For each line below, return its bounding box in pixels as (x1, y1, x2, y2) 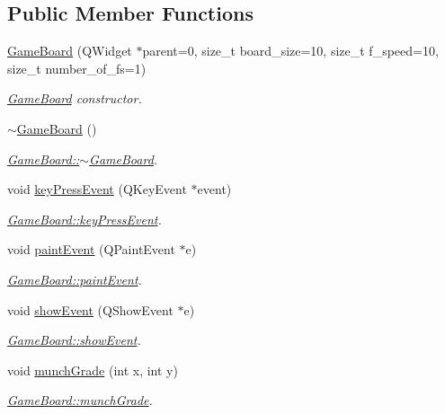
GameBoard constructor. (7, 89, 142, 108)
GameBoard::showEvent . (7, 330, 141, 349)
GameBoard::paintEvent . (7, 269, 142, 288)
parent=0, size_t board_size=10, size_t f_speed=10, (142, 41, 439, 60)
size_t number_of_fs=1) (7, 58, 147, 77)
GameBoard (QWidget (7, 41, 132, 60)
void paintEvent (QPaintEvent (7, 240, 175, 259)
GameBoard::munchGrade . (7, 391, 153, 410)
